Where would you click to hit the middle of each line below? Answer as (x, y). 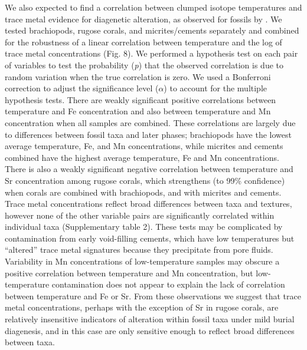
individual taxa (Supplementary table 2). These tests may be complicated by (144, 227)
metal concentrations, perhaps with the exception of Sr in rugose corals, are (142, 307)
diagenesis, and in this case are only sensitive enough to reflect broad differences (150, 330)
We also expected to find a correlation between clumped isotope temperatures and (153, 7)
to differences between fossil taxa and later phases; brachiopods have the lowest (148, 134)
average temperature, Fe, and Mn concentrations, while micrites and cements (144, 146)
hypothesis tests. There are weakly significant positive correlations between (141, 99)
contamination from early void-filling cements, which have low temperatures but (150, 238)
